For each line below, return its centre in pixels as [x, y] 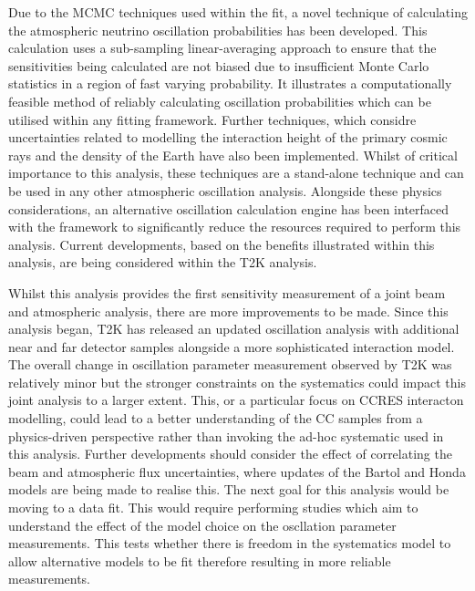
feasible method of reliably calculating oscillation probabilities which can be [220, 101]
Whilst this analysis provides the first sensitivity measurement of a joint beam [227, 292]
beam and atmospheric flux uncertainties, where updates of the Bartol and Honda [237, 471]
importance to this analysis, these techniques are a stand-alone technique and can [236, 173]
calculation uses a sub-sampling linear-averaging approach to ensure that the [222, 48]
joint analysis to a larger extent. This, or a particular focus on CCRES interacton [236, 400]
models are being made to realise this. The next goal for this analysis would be [229, 489]
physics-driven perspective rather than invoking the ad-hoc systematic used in [226, 435]
